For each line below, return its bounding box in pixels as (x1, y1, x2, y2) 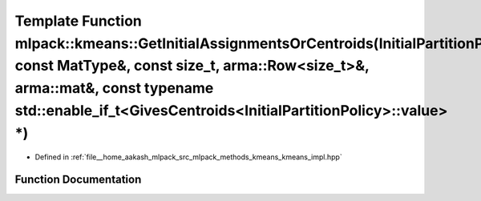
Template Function (14, 12, 142, 30)
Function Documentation (14, 173, 142, 187)
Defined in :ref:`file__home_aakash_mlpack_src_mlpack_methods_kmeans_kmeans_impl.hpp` (34, 152, 342, 162)
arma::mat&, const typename (14, 79, 214, 98)
